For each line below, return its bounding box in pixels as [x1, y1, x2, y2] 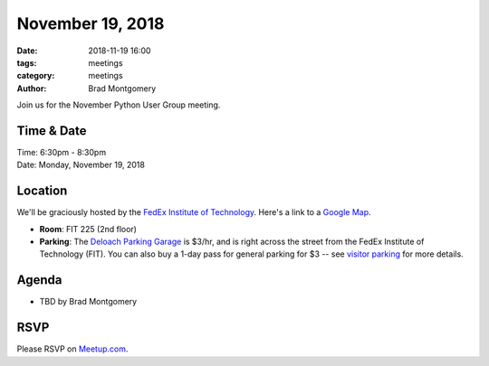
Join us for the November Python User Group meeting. [16, 99, 221, 110]
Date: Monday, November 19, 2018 [16, 159, 145, 171]
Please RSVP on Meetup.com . [16, 343, 129, 354]
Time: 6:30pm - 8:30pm [16, 147, 107, 158]
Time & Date [16, 123, 87, 138]
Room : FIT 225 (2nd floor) [39, 223, 138, 234]
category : [16, 70, 55, 81]
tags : [16, 57, 37, 68]
